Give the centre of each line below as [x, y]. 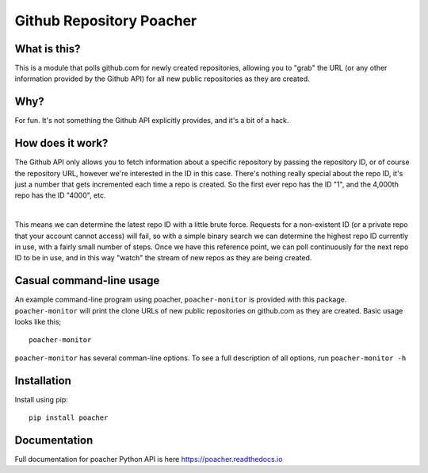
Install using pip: [42, 399]
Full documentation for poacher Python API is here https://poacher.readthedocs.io [149, 460]
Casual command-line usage [87, 281]
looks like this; [38, 322]
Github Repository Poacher [106, 21]
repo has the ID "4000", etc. [60, 195]
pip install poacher [69, 418]
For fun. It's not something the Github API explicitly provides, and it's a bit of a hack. [152, 121]
